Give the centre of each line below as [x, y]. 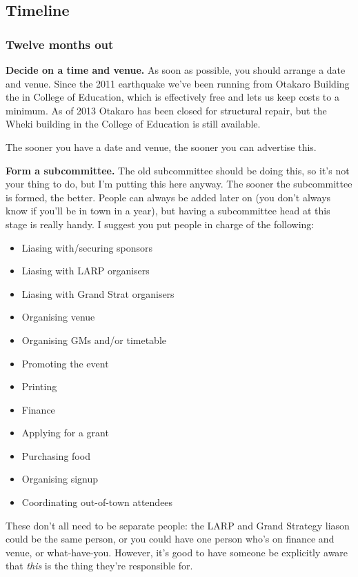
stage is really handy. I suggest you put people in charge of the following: [160, 224]
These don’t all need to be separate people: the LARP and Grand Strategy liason [178, 525]
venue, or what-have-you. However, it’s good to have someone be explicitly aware [177, 552]
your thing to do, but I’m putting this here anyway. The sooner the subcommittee [179, 184]
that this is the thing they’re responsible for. [99, 566]
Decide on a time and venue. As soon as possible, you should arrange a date [176, 70]
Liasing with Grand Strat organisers [98, 293]
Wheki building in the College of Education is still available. [133, 124]
